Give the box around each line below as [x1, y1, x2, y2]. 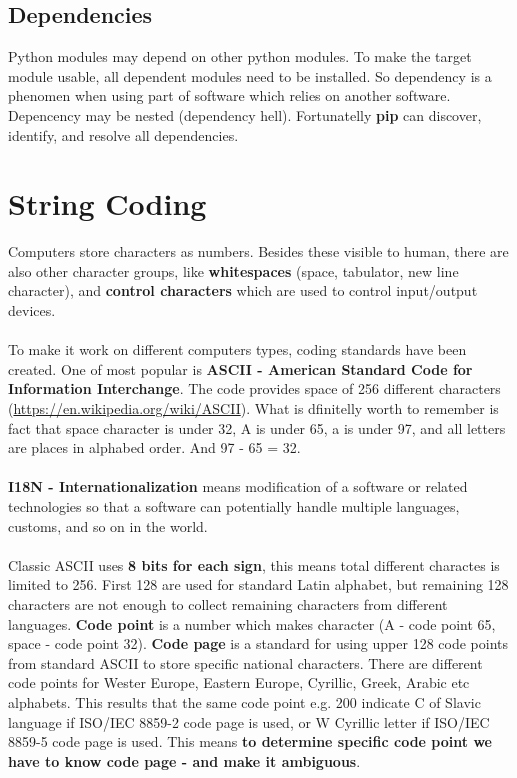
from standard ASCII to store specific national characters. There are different [8, 652, 483, 673]
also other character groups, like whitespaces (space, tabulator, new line [8, 260, 459, 281]
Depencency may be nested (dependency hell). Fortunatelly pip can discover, [8, 104, 482, 125]
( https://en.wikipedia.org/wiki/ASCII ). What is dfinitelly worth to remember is [8, 398, 499, 419]
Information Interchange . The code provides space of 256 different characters [8, 378, 501, 399]
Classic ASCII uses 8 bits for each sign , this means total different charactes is [8, 554, 500, 575]
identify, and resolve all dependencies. [8, 124, 239, 145]
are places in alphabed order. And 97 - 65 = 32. [8, 437, 301, 458]
